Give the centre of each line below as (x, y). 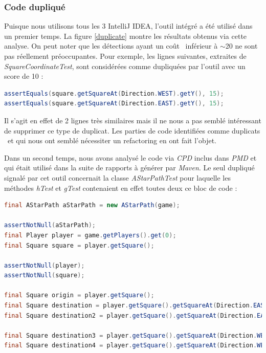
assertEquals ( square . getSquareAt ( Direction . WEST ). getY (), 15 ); (114, 93)
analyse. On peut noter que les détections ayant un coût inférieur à (111, 46)
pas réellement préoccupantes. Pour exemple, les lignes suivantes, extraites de (125, 56)
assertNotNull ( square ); (45, 275)
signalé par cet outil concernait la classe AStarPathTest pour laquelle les (117, 177)
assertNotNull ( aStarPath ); (50, 225)
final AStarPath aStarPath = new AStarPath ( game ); (92, 205)
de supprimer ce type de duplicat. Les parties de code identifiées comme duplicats (132, 130)
